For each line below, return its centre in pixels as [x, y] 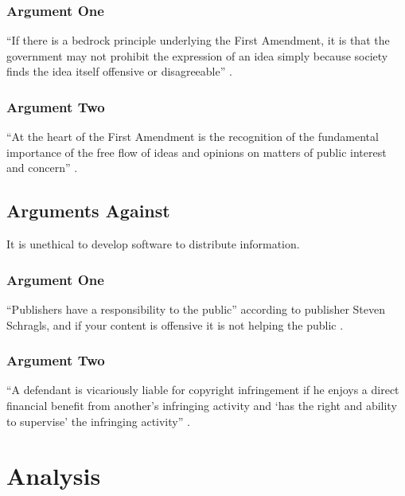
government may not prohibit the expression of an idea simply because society [197, 55]
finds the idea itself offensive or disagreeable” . [119, 71]
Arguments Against [88, 211]
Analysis [54, 476]
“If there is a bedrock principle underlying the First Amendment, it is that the [198, 40]
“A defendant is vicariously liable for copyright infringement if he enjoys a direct [203, 390]
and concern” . [42, 168]
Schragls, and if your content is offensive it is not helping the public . [175, 324]
